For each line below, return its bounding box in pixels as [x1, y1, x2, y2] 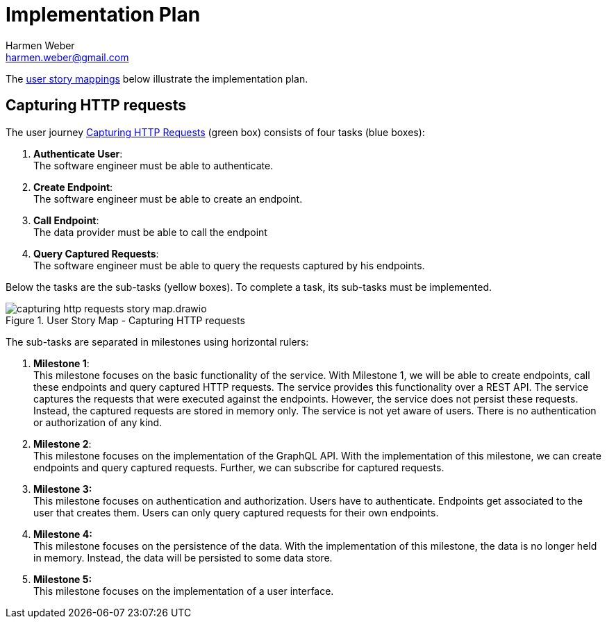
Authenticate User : [33, 147, 123, 160]
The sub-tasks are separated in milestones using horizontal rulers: [6, 335, 309, 348]
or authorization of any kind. [33, 416, 163, 428]
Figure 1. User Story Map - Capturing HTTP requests [6, 314, 245, 326]
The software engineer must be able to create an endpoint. [33, 192, 303, 205]
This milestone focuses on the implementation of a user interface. [33, 584, 334, 597]
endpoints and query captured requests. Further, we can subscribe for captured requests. [33, 461, 444, 473]
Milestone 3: [33, 482, 92, 495]
